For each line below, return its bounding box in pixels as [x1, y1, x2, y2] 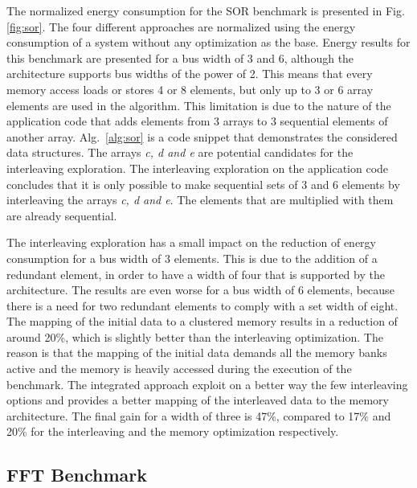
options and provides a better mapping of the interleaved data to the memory [6, 392, 389, 408]
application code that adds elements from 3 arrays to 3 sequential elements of [6, 113, 388, 129]
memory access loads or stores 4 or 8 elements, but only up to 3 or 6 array [6, 80, 374, 97]
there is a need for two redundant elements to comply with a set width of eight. [6, 297, 399, 314]
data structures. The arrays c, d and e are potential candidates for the [6, 144, 354, 161]
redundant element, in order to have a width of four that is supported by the [6, 265, 385, 282]
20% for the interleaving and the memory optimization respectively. [6, 423, 339, 440]
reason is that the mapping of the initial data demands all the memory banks [6, 344, 387, 361]
